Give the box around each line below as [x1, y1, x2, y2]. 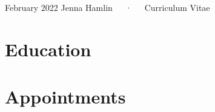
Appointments [5, 84, 126, 109]
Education [5, 36, 91, 61]
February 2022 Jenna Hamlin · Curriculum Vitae [5, 1, 210, 13]
